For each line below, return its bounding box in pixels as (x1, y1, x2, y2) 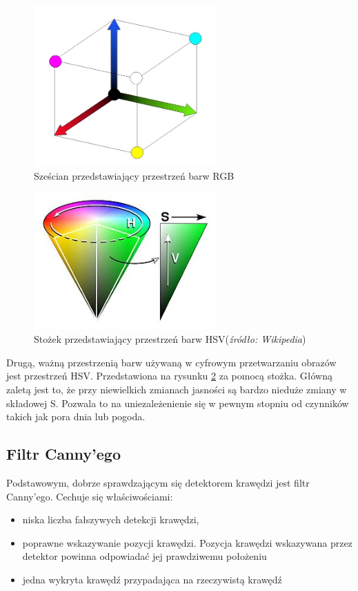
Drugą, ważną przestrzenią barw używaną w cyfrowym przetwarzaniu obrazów (6, 355, 337, 369)
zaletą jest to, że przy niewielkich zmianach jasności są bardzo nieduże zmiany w (6, 382, 347, 396)
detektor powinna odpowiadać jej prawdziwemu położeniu (22, 549, 267, 563)
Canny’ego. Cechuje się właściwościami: (6, 489, 173, 503)
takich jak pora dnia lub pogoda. (6, 409, 146, 424)
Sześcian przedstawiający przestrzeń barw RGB (34, 168, 235, 182)
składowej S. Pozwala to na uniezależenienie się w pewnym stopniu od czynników (6, 395, 349, 410)
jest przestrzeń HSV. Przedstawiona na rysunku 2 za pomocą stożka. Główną (6, 368, 332, 383)
